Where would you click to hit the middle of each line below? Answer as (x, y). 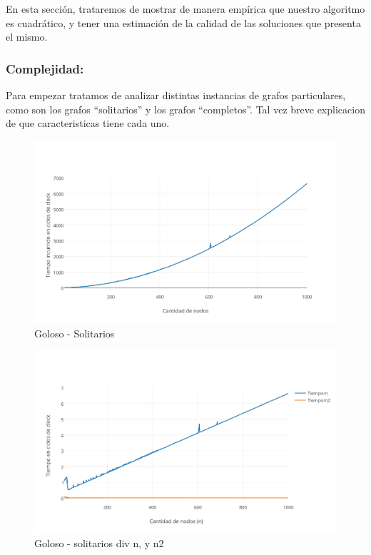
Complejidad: (45, 68)
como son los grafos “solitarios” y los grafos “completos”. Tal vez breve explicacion (185, 109)
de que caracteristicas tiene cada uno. (88, 123)
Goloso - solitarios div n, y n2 (99, 543)
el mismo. (27, 37)
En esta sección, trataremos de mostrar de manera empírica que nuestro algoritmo (185, 9)
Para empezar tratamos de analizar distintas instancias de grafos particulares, (176, 95)
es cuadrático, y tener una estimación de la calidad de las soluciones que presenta (183, 22)
